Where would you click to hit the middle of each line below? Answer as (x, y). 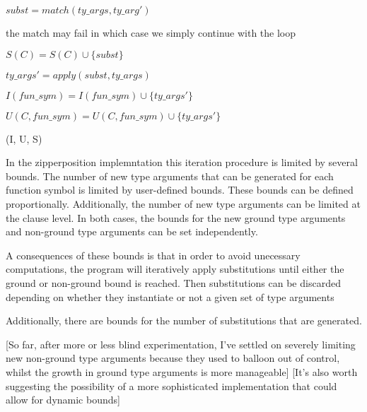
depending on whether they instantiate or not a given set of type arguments (170, 296)
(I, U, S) (24, 138)
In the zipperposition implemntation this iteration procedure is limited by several (182, 162)
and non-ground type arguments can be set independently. (132, 231)
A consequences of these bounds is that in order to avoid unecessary (153, 255)
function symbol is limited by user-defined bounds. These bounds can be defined (180, 190)
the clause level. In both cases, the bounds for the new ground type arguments (176, 217)
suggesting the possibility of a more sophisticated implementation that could (171, 385)
